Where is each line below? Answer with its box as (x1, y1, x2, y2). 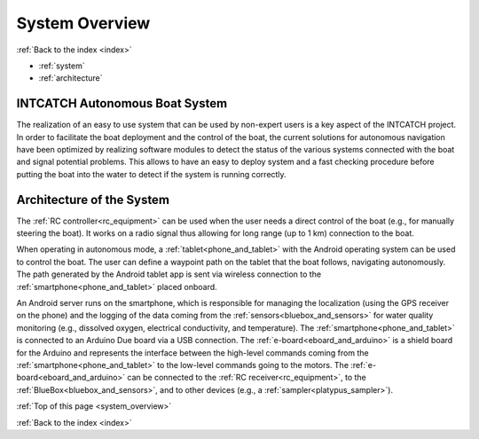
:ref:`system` (38, 60, 86, 71)
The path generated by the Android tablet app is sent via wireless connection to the (16, 269, 322, 279)
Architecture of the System (16, 192, 170, 208)
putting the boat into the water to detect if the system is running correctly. (16, 169, 287, 179)
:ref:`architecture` (38, 73, 103, 83)
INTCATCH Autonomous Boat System (16, 96, 228, 111)
